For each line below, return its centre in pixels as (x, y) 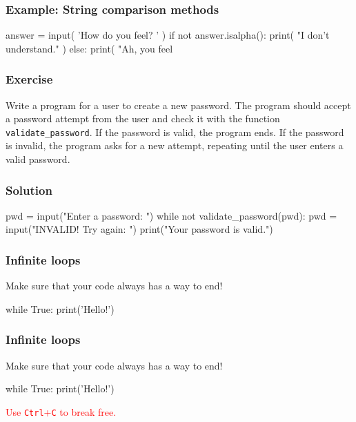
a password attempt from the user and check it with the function (143, 118)
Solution (29, 190)
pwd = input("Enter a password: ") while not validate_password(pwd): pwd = (171, 215)
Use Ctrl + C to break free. (61, 411)
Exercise (29, 79)
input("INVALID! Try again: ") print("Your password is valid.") (139, 229)
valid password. (38, 159)
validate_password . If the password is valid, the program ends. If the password (175, 132)
